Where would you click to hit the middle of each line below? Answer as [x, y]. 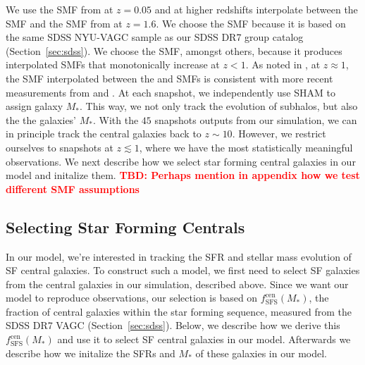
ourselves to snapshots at [60, 147]
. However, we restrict [279, 134]
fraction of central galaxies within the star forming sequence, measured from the [179, 311]
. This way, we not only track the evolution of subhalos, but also [219, 106]
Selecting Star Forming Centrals [125, 227]
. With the [116, 119]
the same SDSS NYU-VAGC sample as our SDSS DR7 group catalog [155, 37]
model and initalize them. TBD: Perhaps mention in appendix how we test [183, 175]
